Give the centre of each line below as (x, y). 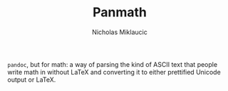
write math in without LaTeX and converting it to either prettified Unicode (114, 72)
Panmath (120, 12)
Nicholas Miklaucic (120, 32)
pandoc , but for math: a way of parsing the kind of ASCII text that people (113, 64)
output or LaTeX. (32, 80)
